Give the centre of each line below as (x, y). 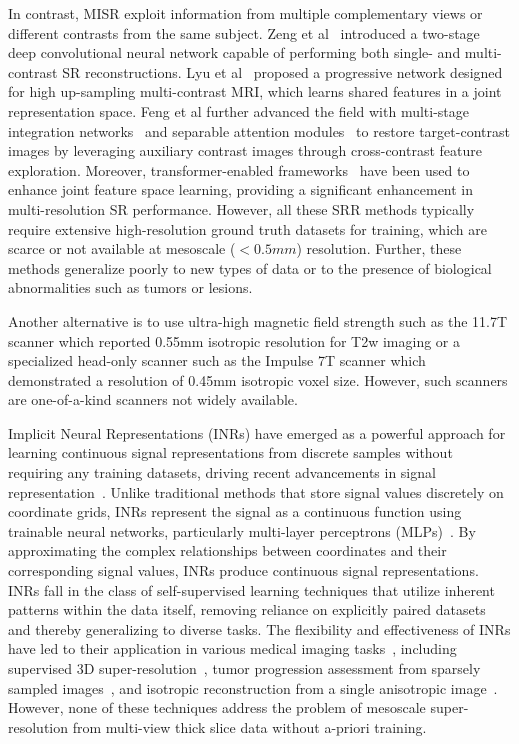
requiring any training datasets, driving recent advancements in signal (222, 472)
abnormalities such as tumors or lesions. (130, 287)
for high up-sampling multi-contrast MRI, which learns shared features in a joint (255, 91)
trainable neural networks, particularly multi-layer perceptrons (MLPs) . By (242, 530)
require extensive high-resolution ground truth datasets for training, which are (248, 228)
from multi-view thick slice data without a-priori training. (249, 726)
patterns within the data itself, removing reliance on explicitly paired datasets (247, 609)
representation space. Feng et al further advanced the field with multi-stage (239, 110)
